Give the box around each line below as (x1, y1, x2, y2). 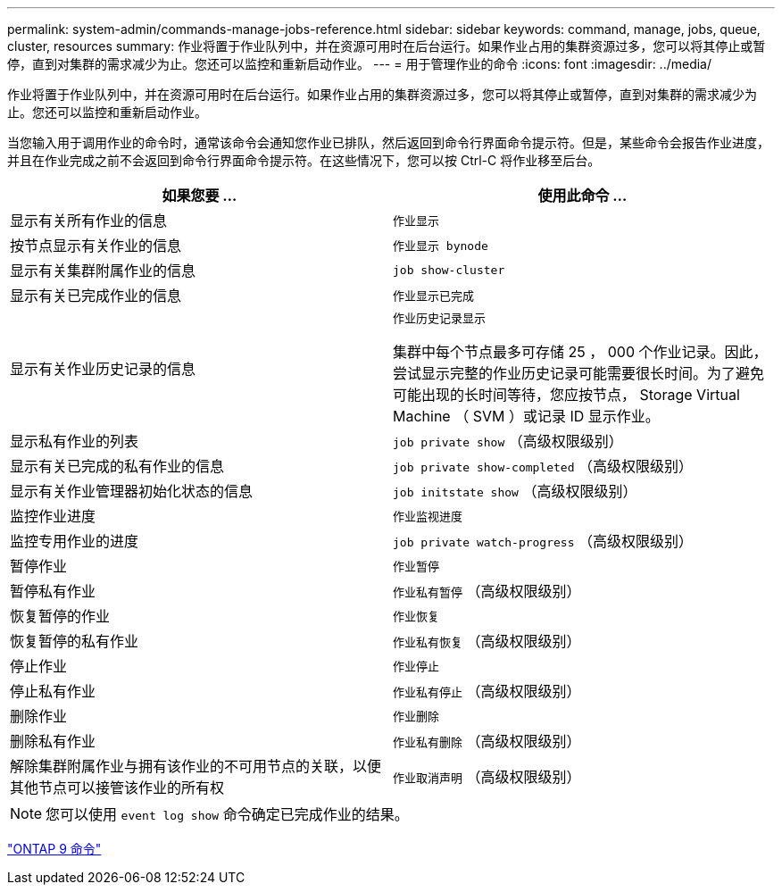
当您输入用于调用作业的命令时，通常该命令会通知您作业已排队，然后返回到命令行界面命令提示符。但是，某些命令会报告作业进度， (7, 135, 770, 150)
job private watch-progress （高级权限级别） (393, 532, 694, 550)
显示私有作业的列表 (10, 432, 139, 450)
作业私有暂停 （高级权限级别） (393, 582, 581, 600)
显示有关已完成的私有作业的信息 (10, 457, 225, 475)
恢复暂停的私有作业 (10, 632, 139, 650)
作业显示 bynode (393, 238, 488, 253)
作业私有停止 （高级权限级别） (393, 682, 581, 700)
